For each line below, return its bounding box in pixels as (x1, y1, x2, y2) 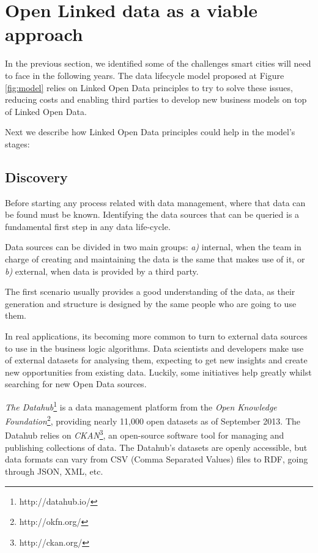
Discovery (5, 167, 68, 186)
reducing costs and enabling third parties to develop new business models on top (5, 93, 307, 106)
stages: (5, 137, 30, 150)
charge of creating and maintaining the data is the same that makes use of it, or (5, 253, 305, 265)
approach (5, 21, 83, 46)
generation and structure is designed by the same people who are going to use (5, 297, 297, 310)
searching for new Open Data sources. (5, 377, 147, 390)
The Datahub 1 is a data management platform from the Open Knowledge (5, 398, 277, 413)
